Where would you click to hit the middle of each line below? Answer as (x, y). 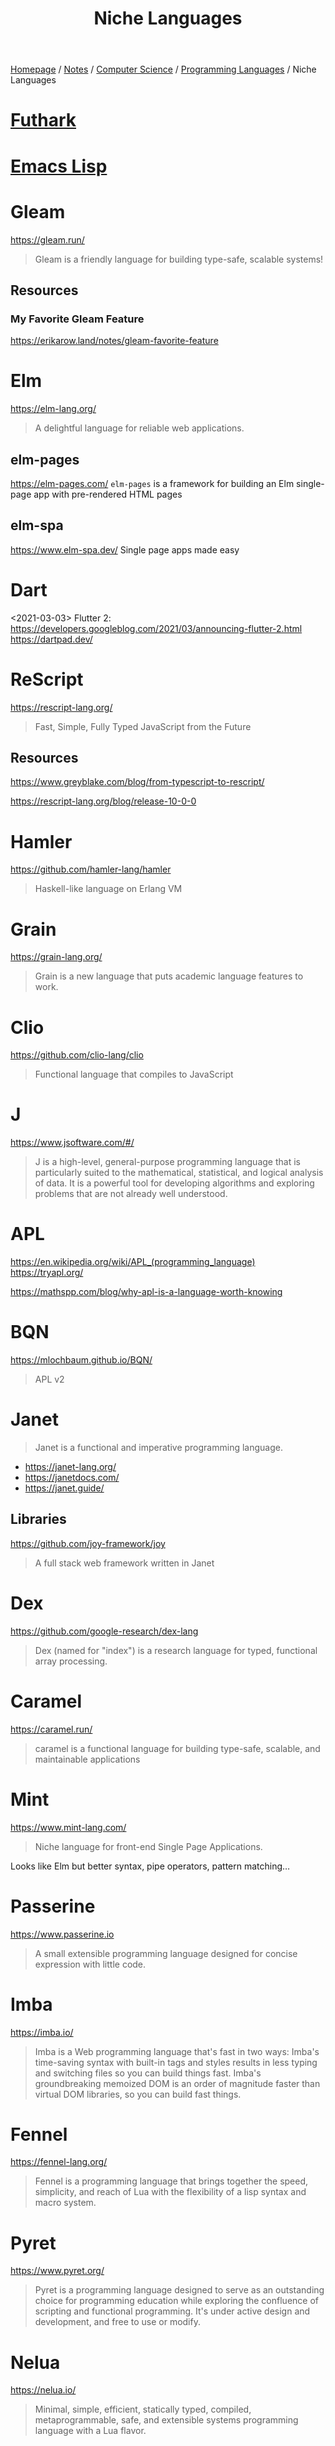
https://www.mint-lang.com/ (68, 1827)
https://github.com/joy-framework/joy (88, 1543)
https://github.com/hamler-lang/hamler (91, 869)
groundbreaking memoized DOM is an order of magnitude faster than (177, 2083)
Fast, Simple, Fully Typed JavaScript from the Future (143, 726)
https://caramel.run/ (51, 1729)
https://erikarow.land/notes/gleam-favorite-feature (114, 341)
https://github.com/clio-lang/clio (77, 1055)
